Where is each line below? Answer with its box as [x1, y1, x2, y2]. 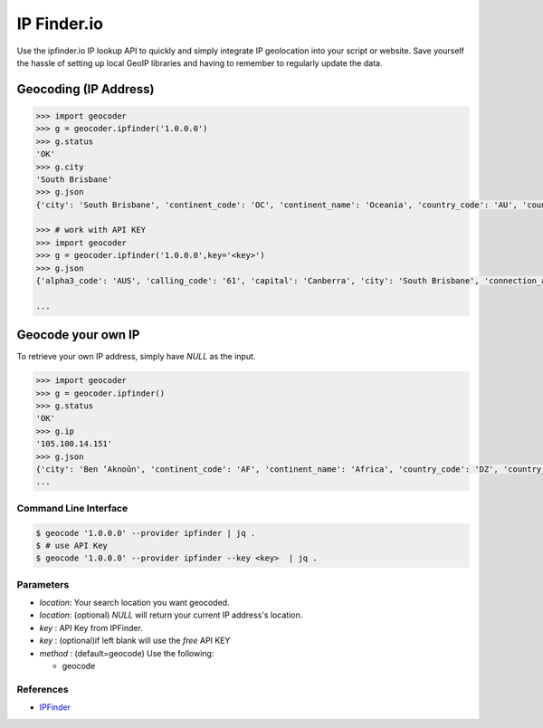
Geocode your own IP [16, 327, 140, 343]
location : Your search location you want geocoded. [39, 598, 230, 608]
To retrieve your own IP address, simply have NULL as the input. [16, 351, 256, 362]
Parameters [16, 578, 70, 590]
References [16, 683, 69, 695]
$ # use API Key [35, 540, 109, 551]
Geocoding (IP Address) [16, 81, 155, 97]
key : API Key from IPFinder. [39, 622, 144, 633]
